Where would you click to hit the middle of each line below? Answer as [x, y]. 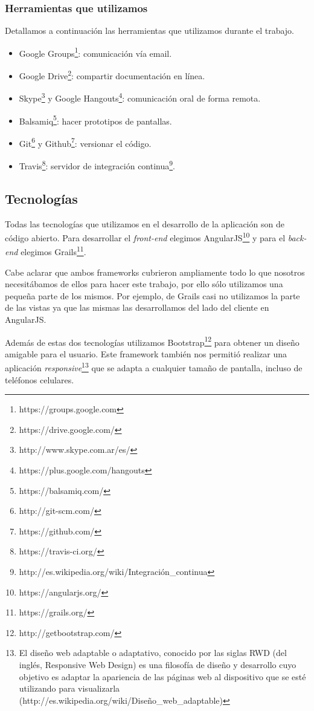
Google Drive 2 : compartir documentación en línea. [112, 75]
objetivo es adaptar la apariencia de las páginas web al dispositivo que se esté [162, 676]
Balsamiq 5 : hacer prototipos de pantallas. [95, 120]
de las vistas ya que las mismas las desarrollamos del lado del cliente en [137, 307]
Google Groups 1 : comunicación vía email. [95, 52]
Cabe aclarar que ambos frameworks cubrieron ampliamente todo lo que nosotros [155, 272]
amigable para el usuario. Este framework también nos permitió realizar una [146, 353]
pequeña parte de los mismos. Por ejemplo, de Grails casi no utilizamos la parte [152, 295]
